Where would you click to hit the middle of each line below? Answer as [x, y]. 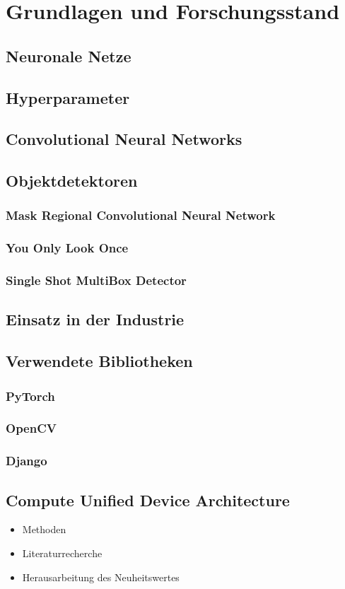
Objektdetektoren [72, 181]
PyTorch [30, 396]
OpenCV [31, 428]
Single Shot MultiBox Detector [96, 280]
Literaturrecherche [62, 553]
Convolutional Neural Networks [124, 139]
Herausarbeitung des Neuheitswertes [101, 577]
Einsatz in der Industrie [95, 319]
